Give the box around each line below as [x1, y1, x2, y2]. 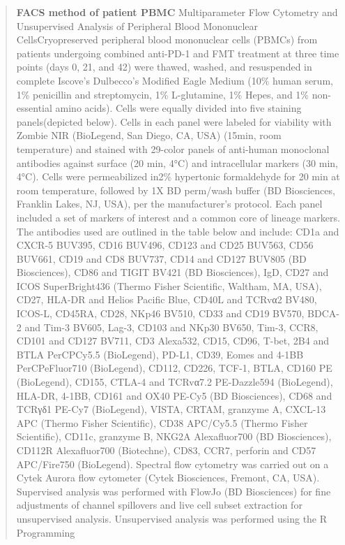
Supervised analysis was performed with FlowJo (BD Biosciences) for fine [16, 484, 331, 498]
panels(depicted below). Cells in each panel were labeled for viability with [16, 114, 332, 129]
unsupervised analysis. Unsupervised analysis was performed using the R [16, 511, 328, 525]
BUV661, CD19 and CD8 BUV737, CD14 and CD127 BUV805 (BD [16, 251, 307, 266]
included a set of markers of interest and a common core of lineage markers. [16, 210, 340, 224]
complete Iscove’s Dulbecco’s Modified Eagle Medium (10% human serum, [16, 73, 333, 87]
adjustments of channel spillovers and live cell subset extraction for [16, 497, 302, 512]
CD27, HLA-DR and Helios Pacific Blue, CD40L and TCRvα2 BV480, [16, 292, 317, 307]
